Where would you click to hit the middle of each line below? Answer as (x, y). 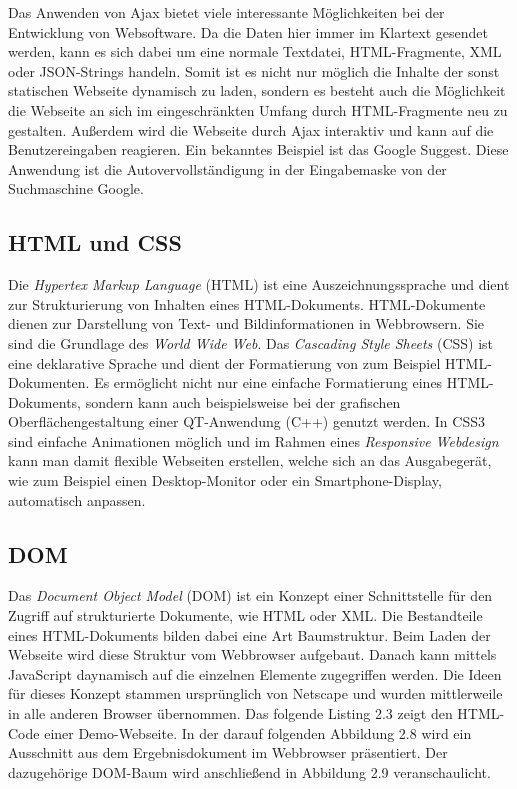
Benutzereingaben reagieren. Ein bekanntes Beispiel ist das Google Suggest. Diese (258, 149)
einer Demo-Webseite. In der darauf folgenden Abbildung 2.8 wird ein (258, 732)
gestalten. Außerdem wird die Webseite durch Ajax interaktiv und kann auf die (251, 129)
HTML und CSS (95, 242)
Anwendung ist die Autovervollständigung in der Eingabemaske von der (227, 168)
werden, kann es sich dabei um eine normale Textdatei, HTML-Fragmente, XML (255, 51)
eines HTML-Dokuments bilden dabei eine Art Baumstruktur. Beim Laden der (249, 634)
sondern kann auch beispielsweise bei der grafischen (243, 401)
